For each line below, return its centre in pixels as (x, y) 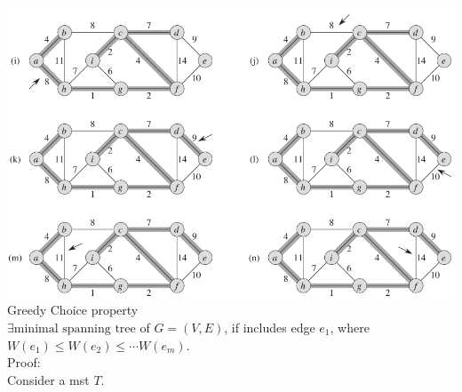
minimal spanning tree (75, 329)
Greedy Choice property (73, 310)
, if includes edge (270, 327)
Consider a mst (48, 379)
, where (350, 327)
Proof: (24, 362)
